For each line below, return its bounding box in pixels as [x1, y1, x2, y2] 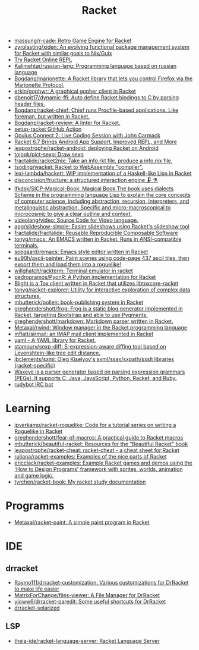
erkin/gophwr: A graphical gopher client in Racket [14, 87, 136, 95]
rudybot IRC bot [14, 381, 53, 388]
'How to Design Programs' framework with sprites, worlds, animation [14, 466, 183, 473]
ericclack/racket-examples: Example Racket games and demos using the [14, 459, 192, 467]
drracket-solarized [14, 604, 60, 611]
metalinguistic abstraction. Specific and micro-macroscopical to [14, 204, 171, 211]
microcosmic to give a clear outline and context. [14, 211, 132, 218]
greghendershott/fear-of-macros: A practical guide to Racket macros [14, 434, 184, 441]
